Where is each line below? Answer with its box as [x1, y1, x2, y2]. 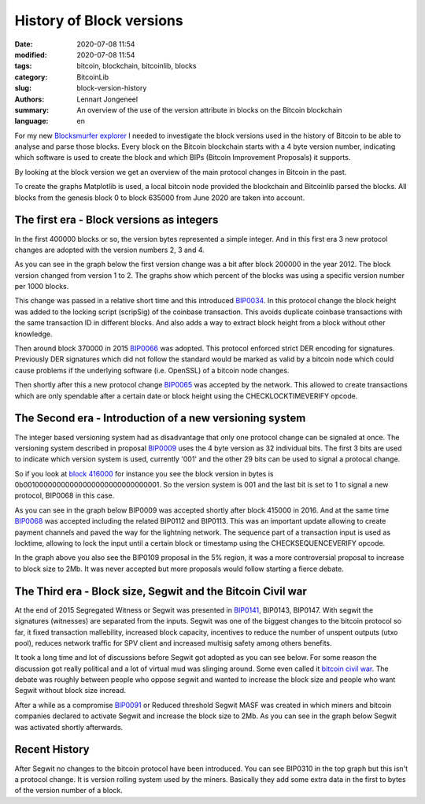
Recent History [14, 743, 90, 756]
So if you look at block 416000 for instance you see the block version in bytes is [14, 469, 274, 478]
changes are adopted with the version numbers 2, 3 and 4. [14, 245, 205, 254]
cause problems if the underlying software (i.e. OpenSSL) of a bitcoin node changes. [14, 365, 290, 375]
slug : [14, 83, 31, 93]
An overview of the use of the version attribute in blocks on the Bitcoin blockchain [76, 105, 342, 114]
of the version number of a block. [14, 786, 124, 795]
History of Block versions [14, 12, 184, 29]
